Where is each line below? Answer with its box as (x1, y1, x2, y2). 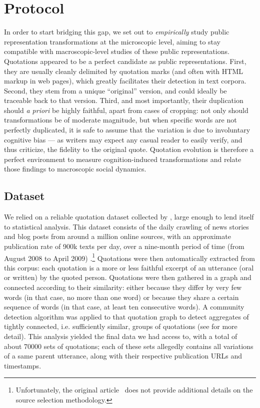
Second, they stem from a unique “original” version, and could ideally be (4, 85, 227, 95)
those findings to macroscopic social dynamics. (4, 163, 146, 174)
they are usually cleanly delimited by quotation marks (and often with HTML (4, 65, 243, 76)
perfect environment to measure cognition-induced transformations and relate (4, 153, 241, 164)
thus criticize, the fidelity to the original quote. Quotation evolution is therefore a (4, 144, 254, 154)
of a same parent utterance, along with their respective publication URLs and (4, 350, 242, 361)
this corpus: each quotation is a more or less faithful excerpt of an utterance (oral (4, 262, 254, 272)
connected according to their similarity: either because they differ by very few (4, 282, 242, 292)
